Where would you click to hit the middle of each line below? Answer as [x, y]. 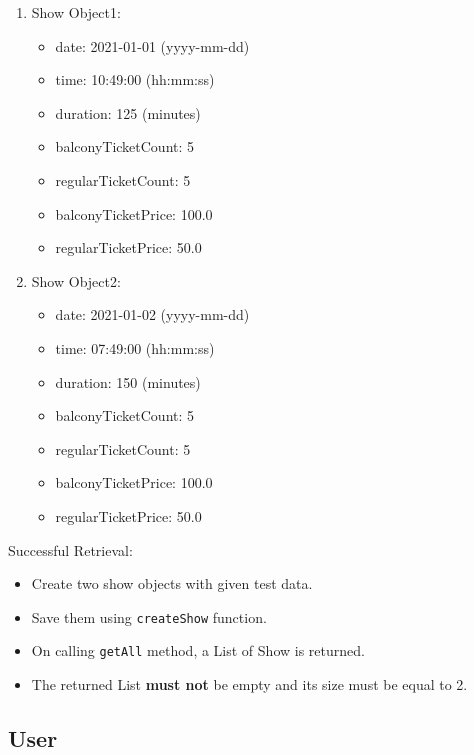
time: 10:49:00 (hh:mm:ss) [135, 79]
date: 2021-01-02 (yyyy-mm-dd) [152, 314]
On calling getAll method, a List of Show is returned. [198, 650]
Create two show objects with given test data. [172, 583]
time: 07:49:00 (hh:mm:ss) [135, 347]
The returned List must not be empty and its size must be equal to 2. [249, 684]
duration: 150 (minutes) [128, 381]
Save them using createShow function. [149, 616]
